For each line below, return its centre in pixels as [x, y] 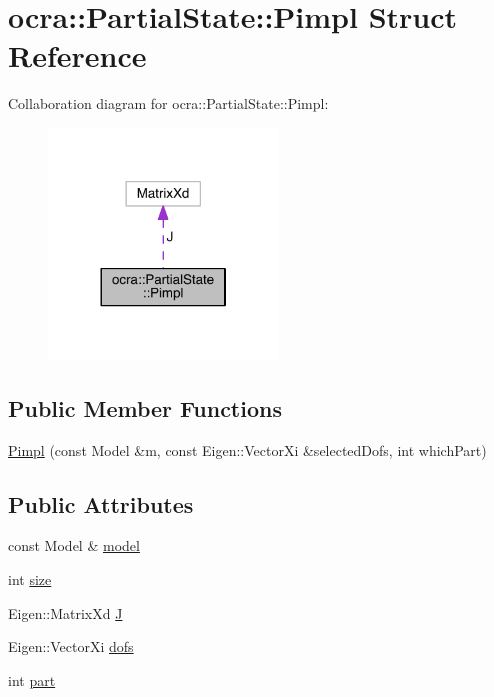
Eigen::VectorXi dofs [71, 646]
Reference [77, 55]
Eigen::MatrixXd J [65, 612]
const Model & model [74, 545]
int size [30, 579]
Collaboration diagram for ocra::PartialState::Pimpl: [168, 103]
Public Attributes [101, 503]
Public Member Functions [145, 407]
